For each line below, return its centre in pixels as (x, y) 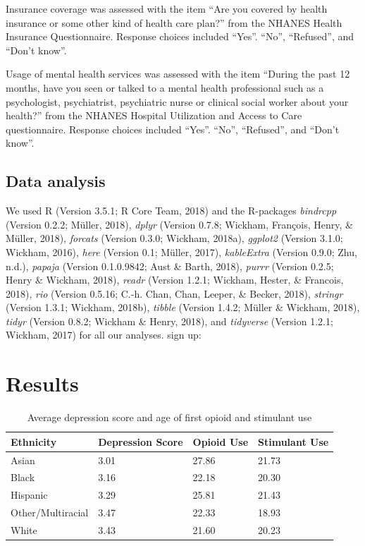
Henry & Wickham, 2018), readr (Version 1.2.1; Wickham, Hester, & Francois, (175, 280)
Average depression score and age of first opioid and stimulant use (169, 417)
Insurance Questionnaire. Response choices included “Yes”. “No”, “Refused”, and (180, 36)
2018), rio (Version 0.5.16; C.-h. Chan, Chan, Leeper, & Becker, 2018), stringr (174, 293)
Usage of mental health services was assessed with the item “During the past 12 (178, 74)
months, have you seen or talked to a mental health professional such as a (165, 87)
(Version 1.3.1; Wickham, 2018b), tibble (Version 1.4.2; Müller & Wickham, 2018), (183, 307)
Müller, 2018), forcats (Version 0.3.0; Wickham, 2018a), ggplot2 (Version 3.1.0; (174, 238)
